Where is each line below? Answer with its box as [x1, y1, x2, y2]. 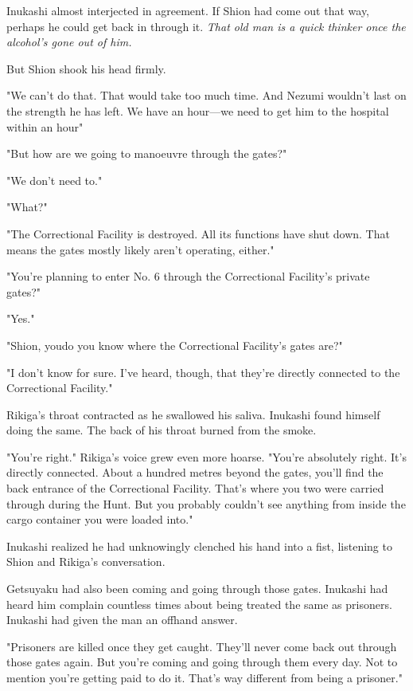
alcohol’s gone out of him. [6, 33, 132, 50]
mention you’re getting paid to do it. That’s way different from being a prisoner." [6, 669, 403, 685]
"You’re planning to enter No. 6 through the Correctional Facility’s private [6, 268, 370, 285]
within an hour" [6, 118, 84, 135]
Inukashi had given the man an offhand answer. [6, 611, 238, 628]
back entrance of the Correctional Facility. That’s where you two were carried [6, 480, 384, 497]
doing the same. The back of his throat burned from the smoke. [6, 422, 317, 438]
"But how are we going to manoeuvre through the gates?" [6, 145, 287, 162]
